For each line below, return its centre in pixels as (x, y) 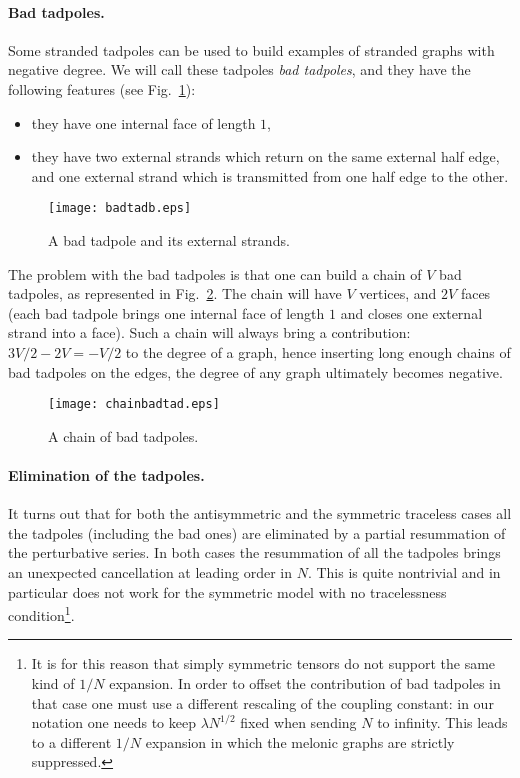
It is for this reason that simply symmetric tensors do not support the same (263, 663)
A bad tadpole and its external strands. (169, 240)
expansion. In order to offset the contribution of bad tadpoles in (305, 683)
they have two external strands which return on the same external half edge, (265, 156)
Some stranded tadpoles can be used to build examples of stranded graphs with (251, 49)
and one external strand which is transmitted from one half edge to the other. (270, 175)
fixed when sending (298, 722)
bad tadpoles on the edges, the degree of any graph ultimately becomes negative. (255, 371)
